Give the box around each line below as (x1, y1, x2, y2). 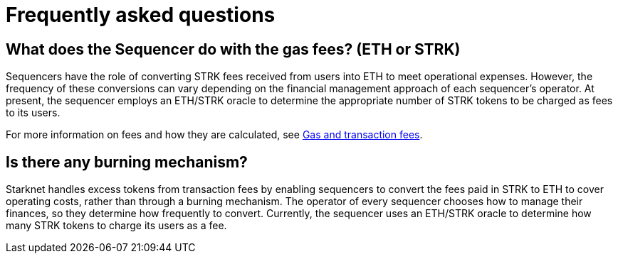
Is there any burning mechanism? (6, 153, 248, 171)
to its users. (6, 106, 61, 119)
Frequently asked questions (6, 3, 276, 27)
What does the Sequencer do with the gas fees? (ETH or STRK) (6, 40, 461, 58)
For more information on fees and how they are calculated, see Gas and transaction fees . (6, 128, 423, 141)
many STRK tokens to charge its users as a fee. (6, 219, 227, 232)
